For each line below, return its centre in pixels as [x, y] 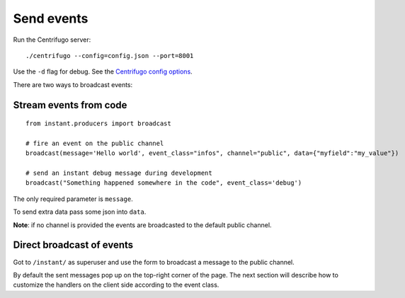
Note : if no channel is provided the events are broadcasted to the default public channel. [142, 225]
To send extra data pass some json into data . [80, 212]
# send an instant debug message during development [119, 173]
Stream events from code [70, 105]
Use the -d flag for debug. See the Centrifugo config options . [103, 71]
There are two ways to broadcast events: [73, 84]
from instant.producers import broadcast [98, 124]
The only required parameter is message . [73, 199]
